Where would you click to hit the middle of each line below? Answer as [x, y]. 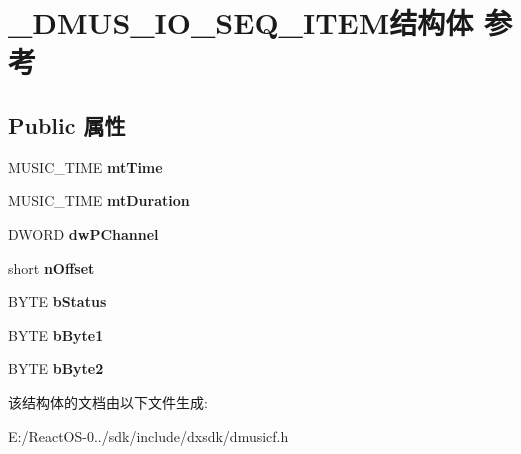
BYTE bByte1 [56, 334]
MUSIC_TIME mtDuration [99, 200]
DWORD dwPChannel [83, 233]
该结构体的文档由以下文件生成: [108, 401]
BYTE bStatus [57, 301]
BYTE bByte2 [56, 368]
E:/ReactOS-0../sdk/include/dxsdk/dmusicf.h [148, 435]
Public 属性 [67, 124]
